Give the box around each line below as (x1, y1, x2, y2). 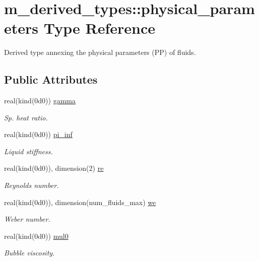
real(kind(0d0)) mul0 (4, 230, 69, 241)
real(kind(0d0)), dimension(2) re (4, 163, 104, 173)
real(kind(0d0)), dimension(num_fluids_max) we (4, 197, 156, 207)
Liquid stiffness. (4, 146, 53, 156)
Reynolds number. (4, 180, 59, 190)
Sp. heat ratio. (4, 112, 48, 122)
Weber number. (4, 214, 50, 224)
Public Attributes (4, 72, 98, 87)
